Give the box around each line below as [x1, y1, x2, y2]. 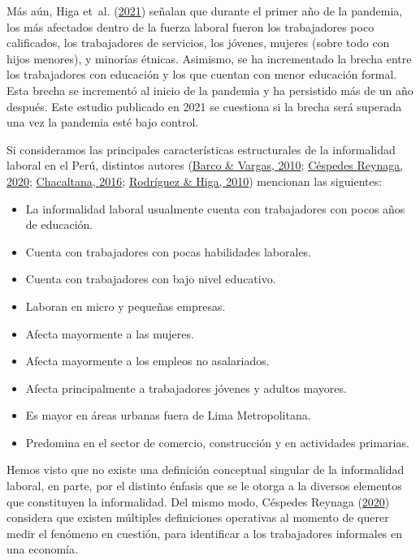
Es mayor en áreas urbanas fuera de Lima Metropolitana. [25, 407, 311, 424]
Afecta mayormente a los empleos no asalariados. [25, 352, 270, 369]
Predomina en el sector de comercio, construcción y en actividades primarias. [25, 433, 409, 450]
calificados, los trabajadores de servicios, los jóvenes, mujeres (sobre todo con [6, 34, 390, 51]
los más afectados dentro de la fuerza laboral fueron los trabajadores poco [6, 18, 375, 35]
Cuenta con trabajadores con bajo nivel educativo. [25, 270, 276, 287]
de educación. [25, 216, 93, 233]
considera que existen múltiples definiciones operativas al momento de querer [6, 509, 389, 526]
